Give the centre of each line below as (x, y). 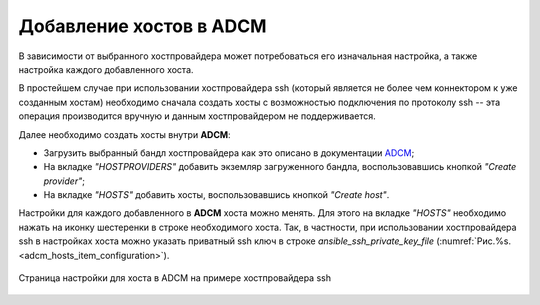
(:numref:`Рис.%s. (474, 241)
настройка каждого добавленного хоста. (106, 69)
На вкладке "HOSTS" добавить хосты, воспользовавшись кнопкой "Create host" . (216, 195)
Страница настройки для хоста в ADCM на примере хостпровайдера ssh (175, 278)
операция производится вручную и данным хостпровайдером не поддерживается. (197, 116)
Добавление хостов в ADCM (142, 26)
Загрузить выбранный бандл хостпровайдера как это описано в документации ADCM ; (229, 152)
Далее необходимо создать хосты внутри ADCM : (124, 134)
